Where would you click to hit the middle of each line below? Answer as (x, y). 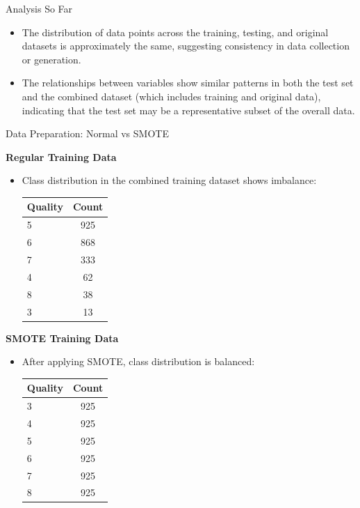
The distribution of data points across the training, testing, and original (175, 32)
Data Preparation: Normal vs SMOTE (87, 133)
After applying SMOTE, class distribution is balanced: (138, 361)
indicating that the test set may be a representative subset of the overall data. (188, 110)
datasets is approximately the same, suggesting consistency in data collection (186, 46)
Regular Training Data (61, 156)
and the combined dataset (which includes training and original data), (171, 96)
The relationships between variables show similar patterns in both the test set (188, 83)
